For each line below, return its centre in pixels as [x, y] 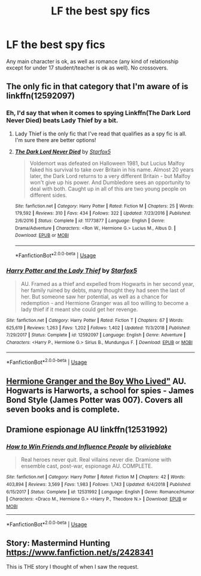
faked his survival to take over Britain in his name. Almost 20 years [112, 170]
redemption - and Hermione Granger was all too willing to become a [104, 303]
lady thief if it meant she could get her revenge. [79, 309]
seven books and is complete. [63, 409]
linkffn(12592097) [41, 96]
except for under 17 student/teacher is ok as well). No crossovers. [87, 68]
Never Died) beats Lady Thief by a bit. [62, 120]
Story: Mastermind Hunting [58, 543]
